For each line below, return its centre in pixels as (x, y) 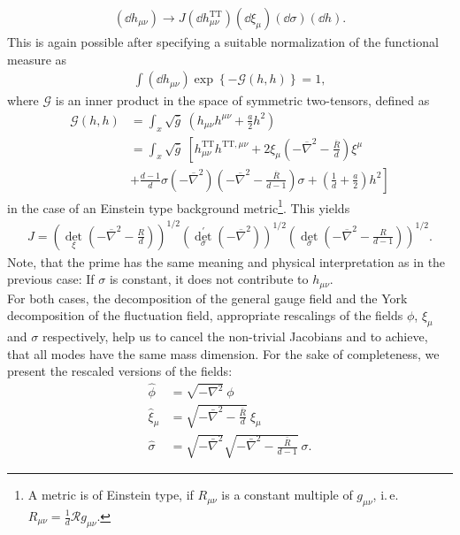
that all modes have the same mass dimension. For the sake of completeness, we (223, 353)
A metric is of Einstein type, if (111, 495)
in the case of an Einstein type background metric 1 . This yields (179, 206)
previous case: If (51, 279)
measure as (37, 59)
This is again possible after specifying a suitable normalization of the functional (223, 42)
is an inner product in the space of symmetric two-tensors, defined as (242, 100)
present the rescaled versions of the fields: (120, 371)
